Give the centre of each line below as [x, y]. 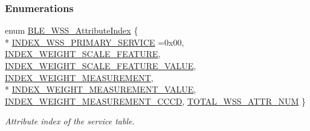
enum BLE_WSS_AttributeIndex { [72, 30]
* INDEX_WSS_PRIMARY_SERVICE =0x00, [95, 42]
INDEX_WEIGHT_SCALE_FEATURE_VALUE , [101, 65]
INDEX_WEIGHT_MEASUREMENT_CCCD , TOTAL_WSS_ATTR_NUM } [155, 101]
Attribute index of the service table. [70, 121]
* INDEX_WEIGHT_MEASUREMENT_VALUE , [101, 89]
